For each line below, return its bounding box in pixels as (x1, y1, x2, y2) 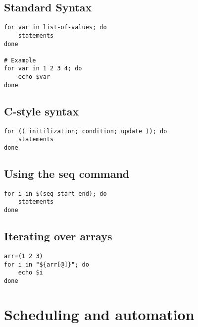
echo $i (18, 269, 43, 276)
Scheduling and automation (4, 304, 195, 324)
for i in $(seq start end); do (4, 190, 107, 197)
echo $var (18, 73, 50, 81)
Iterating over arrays (4, 228, 112, 244)
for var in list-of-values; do (4, 24, 107, 31)
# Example (4, 56, 36, 64)
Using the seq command (4, 166, 130, 181)
